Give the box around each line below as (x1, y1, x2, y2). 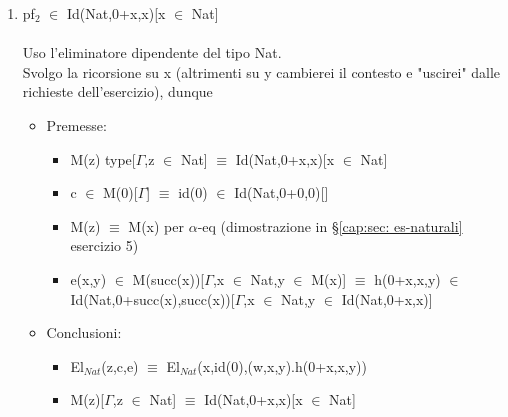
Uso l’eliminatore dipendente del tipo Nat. (22, 42, 282, 63)
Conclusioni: (46, 322, 122, 343)
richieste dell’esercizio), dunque (22, 81, 213, 102)
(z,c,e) (101, 355, 139, 376)
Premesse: (46, 114, 107, 135)
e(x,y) (70, 268, 107, 289)
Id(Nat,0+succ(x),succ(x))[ (70, 288, 235, 309)
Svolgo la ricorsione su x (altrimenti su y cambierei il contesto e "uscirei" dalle (22, 61, 501, 82)
